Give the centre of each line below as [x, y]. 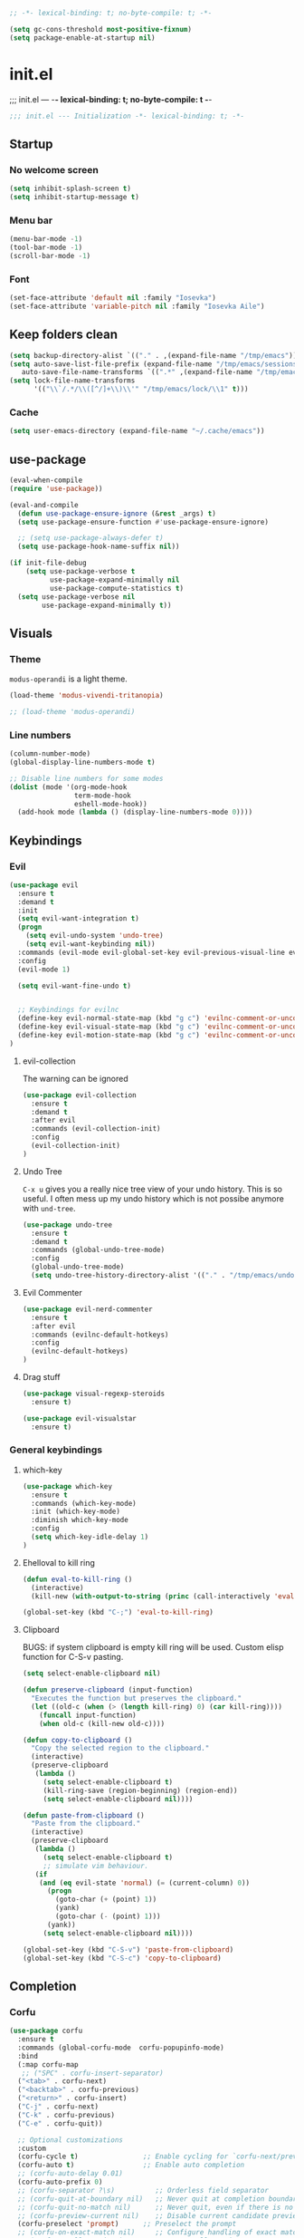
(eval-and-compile [44, 505]
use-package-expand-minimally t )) [107, 605]
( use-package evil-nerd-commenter [87, 1309]
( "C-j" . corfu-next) [58, 2107]
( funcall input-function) [88, 1715]
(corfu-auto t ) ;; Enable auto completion [131, 2166]
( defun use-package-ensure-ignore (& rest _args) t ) [117, 513]
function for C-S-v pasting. [73, 1657]
